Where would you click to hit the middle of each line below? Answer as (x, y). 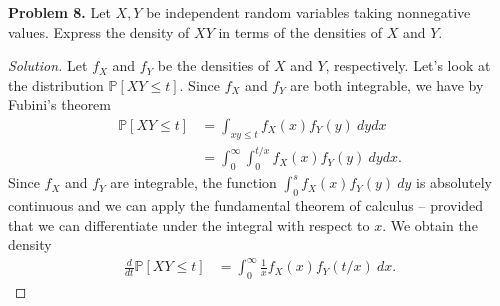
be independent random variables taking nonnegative (308, 12)
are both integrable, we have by (387, 84)
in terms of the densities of (300, 31)
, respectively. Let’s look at (408, 65)
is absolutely (454, 182)
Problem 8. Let (59, 12)
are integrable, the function (193, 182)
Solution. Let (48, 65)
